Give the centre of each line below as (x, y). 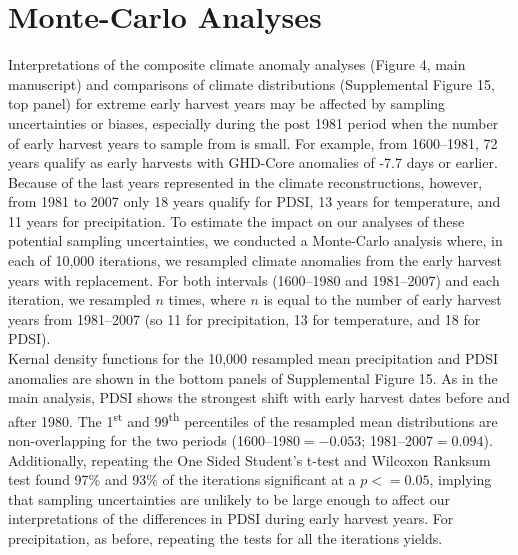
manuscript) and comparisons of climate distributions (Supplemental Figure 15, (251, 83)
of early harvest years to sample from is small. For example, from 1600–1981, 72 (253, 142)
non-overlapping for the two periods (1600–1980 (154, 440)
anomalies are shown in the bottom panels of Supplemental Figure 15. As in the (253, 377)
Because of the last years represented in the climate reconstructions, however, (245, 181)
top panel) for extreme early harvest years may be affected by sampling (227, 103)
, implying (460, 479)
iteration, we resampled (79, 299)
